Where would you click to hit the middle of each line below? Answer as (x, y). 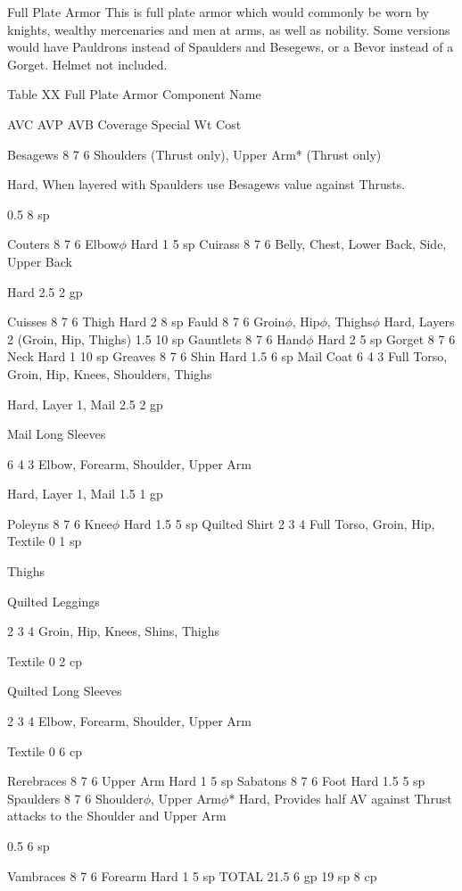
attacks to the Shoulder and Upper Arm (117, 816)
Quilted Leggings (54, 601)
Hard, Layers (419, 322)
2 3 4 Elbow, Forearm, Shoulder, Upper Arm (130, 721)
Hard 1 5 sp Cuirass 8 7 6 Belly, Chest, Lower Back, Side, (289, 244)
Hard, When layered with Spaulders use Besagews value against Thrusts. (206, 184)
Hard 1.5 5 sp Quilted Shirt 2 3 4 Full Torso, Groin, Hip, (279, 523)
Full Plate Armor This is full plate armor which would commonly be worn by (219, 12)
